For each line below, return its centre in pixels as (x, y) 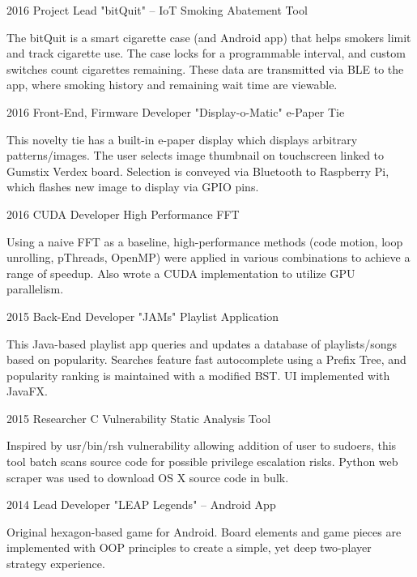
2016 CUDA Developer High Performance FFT (123, 214)
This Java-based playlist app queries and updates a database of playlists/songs (202, 343)
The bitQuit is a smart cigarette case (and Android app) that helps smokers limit (209, 37)
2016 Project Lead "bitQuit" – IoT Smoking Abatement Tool (157, 10)
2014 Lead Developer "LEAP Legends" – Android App (141, 504)
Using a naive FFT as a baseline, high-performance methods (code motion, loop (205, 241)
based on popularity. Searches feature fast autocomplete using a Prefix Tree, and (206, 359)
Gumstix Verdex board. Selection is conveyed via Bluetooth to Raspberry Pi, (198, 171)
